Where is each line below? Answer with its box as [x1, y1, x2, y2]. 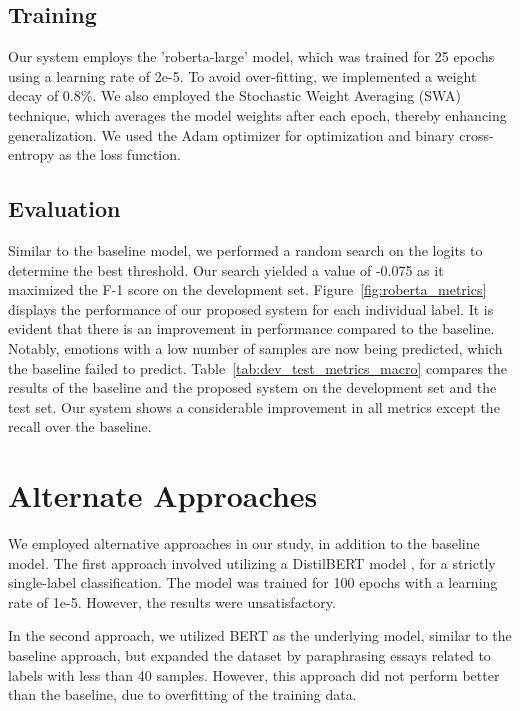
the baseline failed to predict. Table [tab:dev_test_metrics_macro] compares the [8, 357, 508, 378]
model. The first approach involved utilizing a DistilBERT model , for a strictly [8, 552, 496, 573]
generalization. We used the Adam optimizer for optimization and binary [8, 124, 455, 145]
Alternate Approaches [8, 475, 318, 516]
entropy [8, 144, 55, 165]
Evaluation [8, 193, 121, 224]
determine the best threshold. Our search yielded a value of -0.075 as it [8, 259, 444, 280]
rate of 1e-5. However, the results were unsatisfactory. [8, 591, 336, 612]
